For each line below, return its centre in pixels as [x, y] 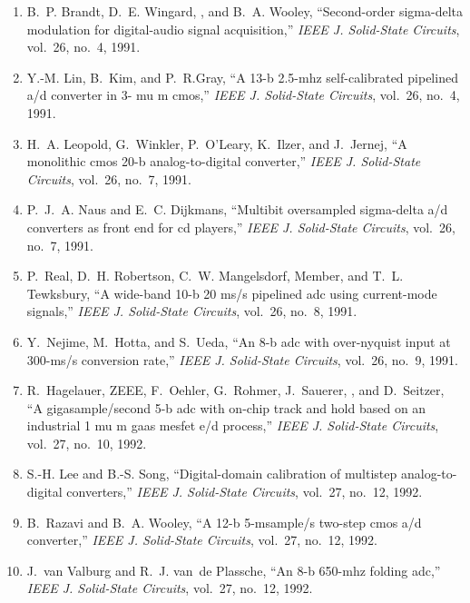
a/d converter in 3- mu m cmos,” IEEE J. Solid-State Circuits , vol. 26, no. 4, [243, 95]
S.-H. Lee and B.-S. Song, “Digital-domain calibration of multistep [212, 474]
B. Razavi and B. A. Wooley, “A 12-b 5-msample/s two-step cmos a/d [224, 522]
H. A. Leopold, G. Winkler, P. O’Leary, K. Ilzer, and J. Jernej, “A [217, 143]
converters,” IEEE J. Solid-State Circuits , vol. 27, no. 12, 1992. [245, 492]
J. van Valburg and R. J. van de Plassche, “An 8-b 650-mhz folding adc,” [234, 570]
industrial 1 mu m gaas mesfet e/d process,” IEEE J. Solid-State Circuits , [233, 425]
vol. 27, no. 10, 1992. [87, 443]
